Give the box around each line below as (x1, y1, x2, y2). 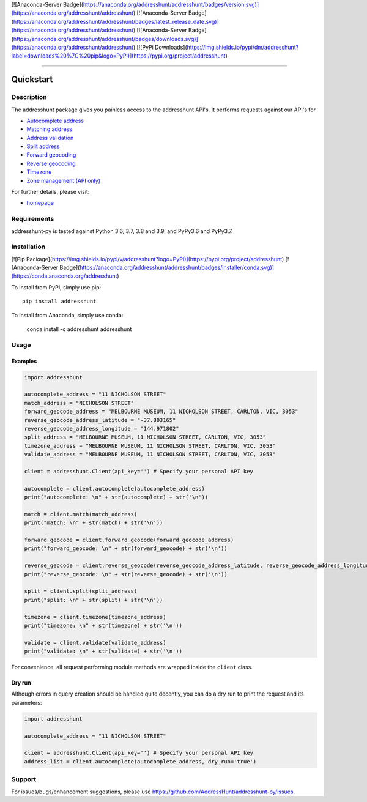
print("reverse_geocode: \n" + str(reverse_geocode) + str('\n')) (24, 571, 228, 577)
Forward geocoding (26, 151, 76, 158)
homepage (26, 199, 54, 207)
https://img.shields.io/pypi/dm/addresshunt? (187, 43, 299, 51)
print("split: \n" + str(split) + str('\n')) (24, 596, 163, 603)
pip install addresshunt (22, 298, 97, 305)
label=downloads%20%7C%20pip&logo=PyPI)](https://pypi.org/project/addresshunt (11, 52, 226, 59)
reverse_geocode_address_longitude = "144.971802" (24, 425, 180, 432)
